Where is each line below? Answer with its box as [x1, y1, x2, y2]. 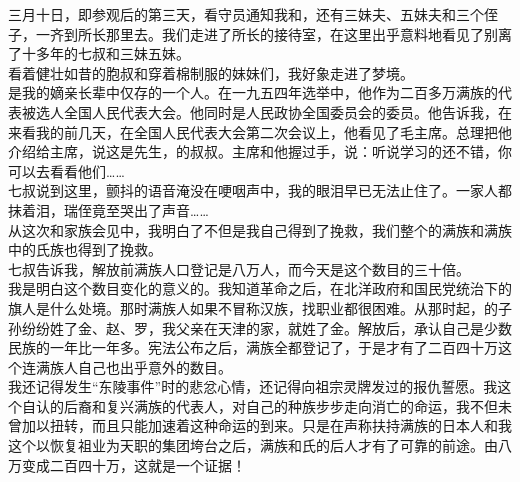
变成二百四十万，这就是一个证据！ [21, 454, 246, 475]
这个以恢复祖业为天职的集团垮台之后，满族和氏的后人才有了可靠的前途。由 [8, 435, 498, 456]
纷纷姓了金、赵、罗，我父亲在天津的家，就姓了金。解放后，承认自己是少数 [21, 317, 512, 338]
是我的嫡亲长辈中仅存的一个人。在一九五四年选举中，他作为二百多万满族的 [8, 82, 498, 103]
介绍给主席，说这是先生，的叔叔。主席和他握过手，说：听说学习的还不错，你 [8, 141, 512, 162]
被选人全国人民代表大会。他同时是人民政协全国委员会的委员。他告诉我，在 [21, 101, 512, 122]
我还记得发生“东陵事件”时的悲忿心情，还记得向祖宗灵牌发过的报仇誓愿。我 [8, 376, 498, 397]
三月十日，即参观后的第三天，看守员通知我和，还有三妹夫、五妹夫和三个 [8, 4, 484, 24]
